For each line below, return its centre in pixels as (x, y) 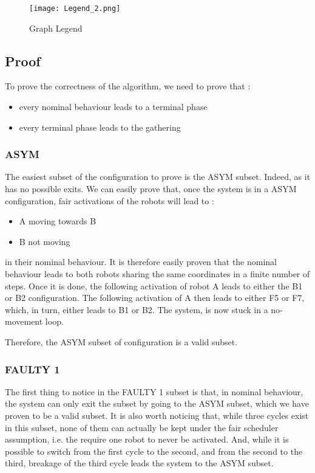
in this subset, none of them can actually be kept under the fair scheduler (142, 427)
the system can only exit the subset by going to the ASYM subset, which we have (157, 403)
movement (24, 321)
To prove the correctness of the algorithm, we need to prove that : (128, 86)
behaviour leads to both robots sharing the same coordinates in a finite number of (157, 274)
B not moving (45, 241)
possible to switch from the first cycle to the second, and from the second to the (154, 451)
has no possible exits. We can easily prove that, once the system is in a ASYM (151, 189)
